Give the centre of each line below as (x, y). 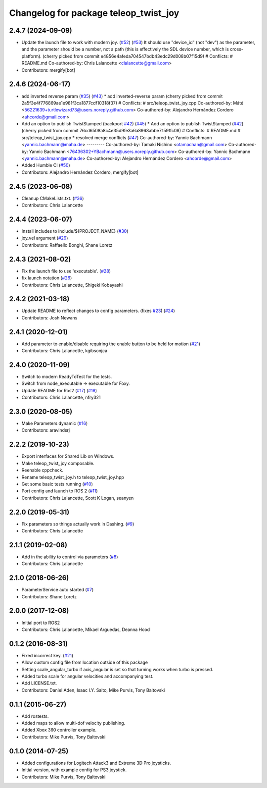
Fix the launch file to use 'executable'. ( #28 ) (66, 271)
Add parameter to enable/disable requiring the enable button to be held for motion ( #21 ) (111, 344)
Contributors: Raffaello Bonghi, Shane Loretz (67, 245)
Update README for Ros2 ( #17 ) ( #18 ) (59, 390)
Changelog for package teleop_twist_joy (94, 13)
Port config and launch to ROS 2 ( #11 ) (60, 491)
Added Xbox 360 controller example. (59, 730)
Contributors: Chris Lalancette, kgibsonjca (65, 351)
